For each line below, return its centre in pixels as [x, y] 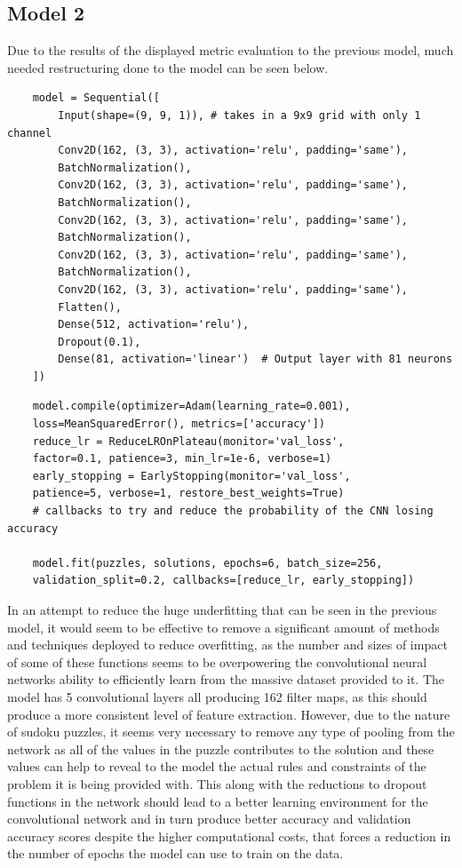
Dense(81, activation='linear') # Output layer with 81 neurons [255, 359]
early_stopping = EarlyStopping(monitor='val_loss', [191, 476]
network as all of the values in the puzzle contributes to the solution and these [221, 749]
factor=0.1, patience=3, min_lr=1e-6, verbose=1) [182, 459]
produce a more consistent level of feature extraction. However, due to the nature [229, 714]
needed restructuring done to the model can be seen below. [168, 67]
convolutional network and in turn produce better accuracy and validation [209, 819]
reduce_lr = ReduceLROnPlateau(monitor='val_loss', [188, 441]
